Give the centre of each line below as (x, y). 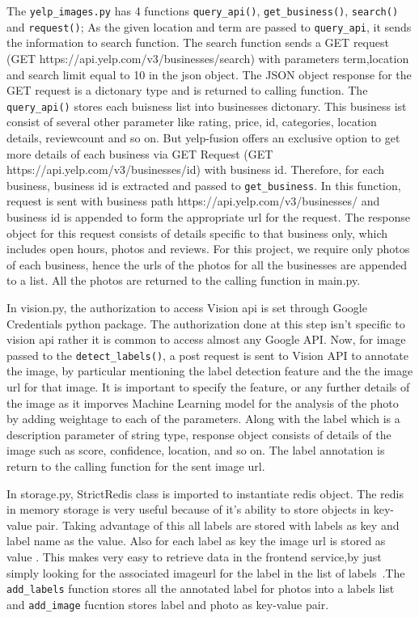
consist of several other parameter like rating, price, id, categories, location (192, 122)
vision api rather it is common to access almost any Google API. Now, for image (206, 339)
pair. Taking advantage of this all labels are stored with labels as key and (218, 525)
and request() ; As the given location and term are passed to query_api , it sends (209, 26)
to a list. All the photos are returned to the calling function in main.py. (184, 280)
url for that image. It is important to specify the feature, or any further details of (208, 386)
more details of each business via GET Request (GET (140, 153)
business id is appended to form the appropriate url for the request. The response (208, 216)
